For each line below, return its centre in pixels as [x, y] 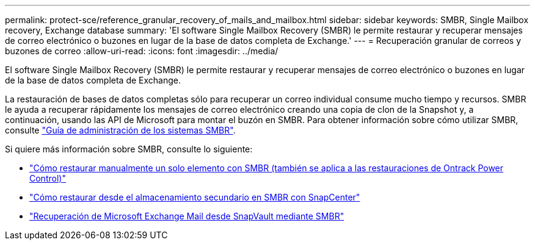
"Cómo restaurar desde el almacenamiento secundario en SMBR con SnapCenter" [195, 197]
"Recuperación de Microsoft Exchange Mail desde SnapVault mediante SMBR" [187, 216]
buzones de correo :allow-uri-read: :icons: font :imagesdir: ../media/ [142, 51]
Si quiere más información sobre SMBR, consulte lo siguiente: [129, 149]
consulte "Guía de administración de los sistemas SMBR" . [120, 130]
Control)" [48, 178]
